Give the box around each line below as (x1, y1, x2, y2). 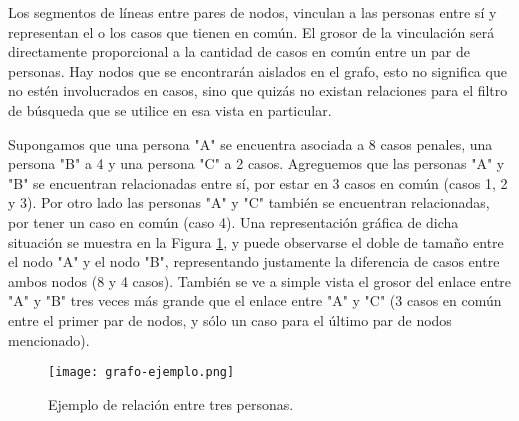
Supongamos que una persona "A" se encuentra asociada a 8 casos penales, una (8, 133, 493, 154)
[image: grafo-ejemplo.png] (48, 365, 235, 380)
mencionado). (8, 329, 90, 350)
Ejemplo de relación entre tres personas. (48, 393, 294, 414)
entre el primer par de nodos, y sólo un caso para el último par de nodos (8, 309, 452, 330)
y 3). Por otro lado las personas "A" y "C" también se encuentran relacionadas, (8, 192, 490, 213)
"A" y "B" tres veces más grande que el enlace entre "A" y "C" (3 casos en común (8, 290, 502, 311)
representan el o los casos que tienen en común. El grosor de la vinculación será (8, 21, 495, 42)
